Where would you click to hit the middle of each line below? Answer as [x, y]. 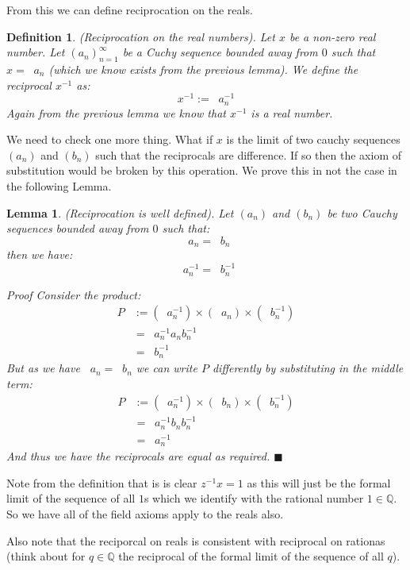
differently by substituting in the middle [308, 368]
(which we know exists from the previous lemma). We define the [203, 69]
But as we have [43, 368]
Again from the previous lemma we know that [116, 112]
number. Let [36, 52]
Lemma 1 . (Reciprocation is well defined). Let [120, 212]
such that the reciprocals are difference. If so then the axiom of [249, 154]
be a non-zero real [332, 36]
